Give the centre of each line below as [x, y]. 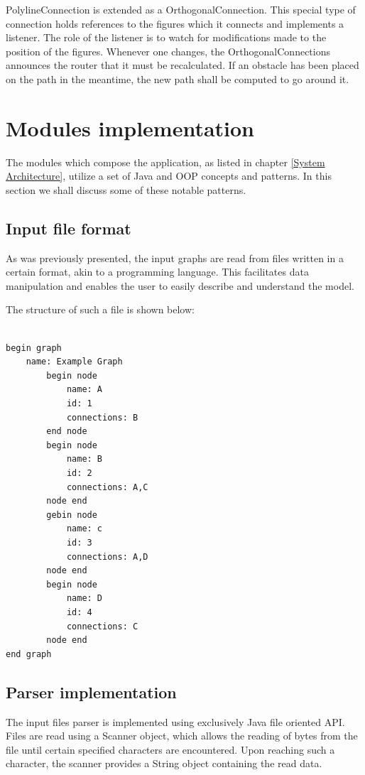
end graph [29, 654]
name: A [85, 390]
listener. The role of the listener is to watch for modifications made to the [166, 37]
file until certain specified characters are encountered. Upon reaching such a [170, 749]
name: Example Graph [74, 362]
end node [67, 432]
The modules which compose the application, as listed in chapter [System [165, 162]
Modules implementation [130, 128]
